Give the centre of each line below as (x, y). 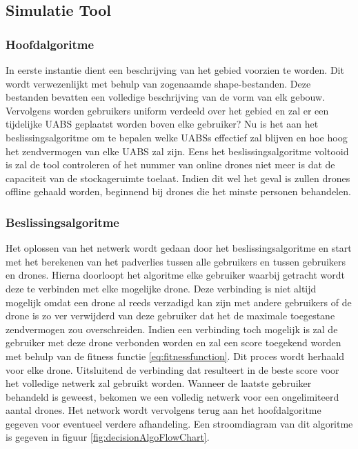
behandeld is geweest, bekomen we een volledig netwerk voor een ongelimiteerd (172, 396)
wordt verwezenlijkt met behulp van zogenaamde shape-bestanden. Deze (158, 83)
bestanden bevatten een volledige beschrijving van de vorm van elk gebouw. (166, 97)
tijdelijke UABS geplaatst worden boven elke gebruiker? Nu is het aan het (162, 124)
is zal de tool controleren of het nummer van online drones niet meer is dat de (170, 164)
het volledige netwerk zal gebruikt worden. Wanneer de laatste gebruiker (159, 383)
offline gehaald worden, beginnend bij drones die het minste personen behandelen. (178, 191)
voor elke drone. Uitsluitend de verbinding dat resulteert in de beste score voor (172, 369)
